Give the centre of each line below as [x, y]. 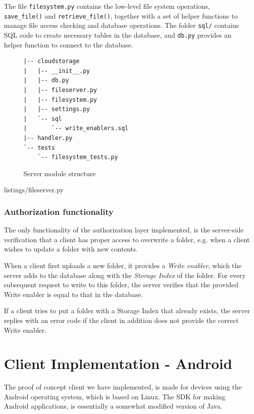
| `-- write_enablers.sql [76, 128]
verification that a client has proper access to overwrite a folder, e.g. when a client [127, 239]
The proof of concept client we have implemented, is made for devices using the [123, 387]
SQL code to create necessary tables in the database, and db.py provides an [118, 34]
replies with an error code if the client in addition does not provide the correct [121, 320]
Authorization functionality [59, 211]
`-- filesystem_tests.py [78, 157]
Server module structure [60, 173]
